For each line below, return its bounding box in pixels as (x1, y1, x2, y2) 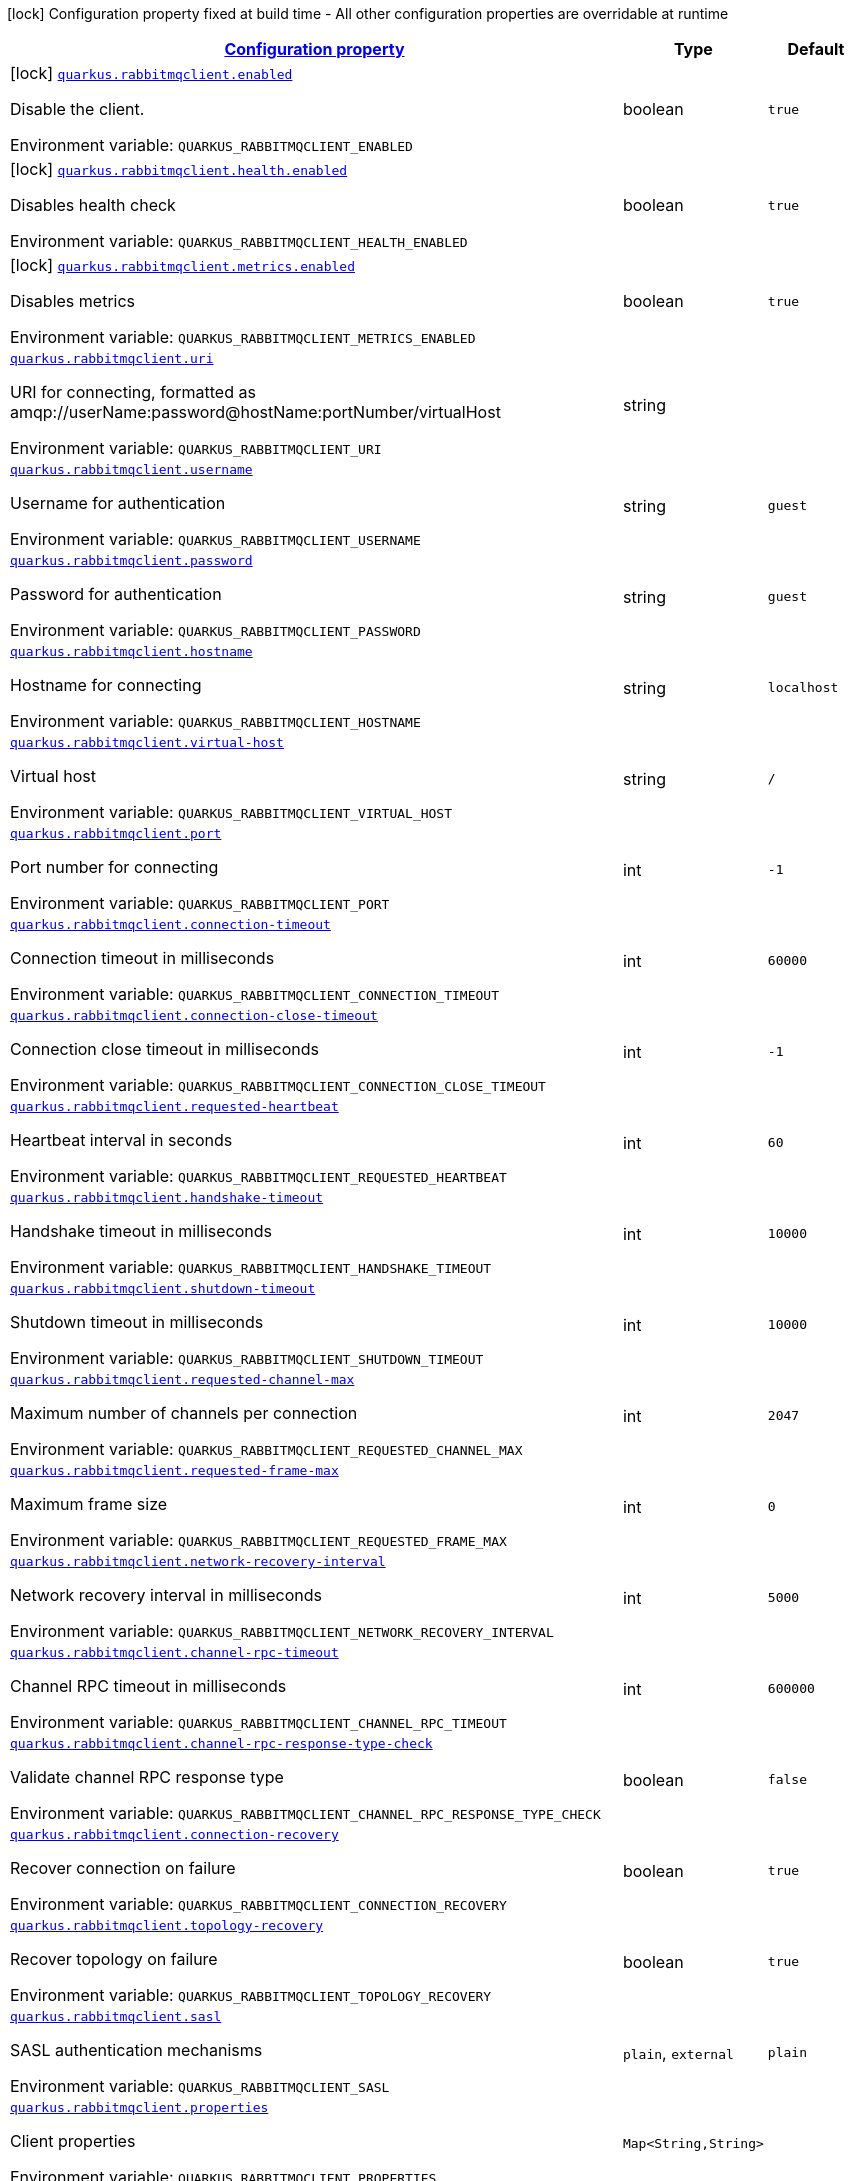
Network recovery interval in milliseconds (10, 1585, 322, 1605)
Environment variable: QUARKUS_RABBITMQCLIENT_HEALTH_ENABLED (10, 231, 468, 251)
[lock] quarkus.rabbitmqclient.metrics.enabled (10, 255, 355, 275)
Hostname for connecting (10, 675, 202, 695)
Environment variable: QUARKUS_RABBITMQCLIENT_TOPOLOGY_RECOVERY (10, 1985, 492, 2005)
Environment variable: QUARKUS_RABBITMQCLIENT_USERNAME (10, 529, 421, 549)
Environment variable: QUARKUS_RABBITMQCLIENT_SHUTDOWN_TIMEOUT (10, 1348, 484, 1368)
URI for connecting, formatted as (10, 382, 256, 402)
